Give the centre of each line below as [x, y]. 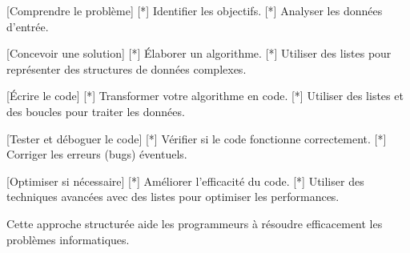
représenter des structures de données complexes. [127, 68]
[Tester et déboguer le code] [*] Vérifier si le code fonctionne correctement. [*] [197, 138]
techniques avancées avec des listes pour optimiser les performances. [173, 197]
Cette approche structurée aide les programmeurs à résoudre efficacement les [195, 223]
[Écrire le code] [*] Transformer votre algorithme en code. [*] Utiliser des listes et [205, 96]
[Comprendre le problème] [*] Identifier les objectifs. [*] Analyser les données [195, 10]
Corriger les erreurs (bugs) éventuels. [97, 154]
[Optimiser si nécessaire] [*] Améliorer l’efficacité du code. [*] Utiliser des [185, 181]
